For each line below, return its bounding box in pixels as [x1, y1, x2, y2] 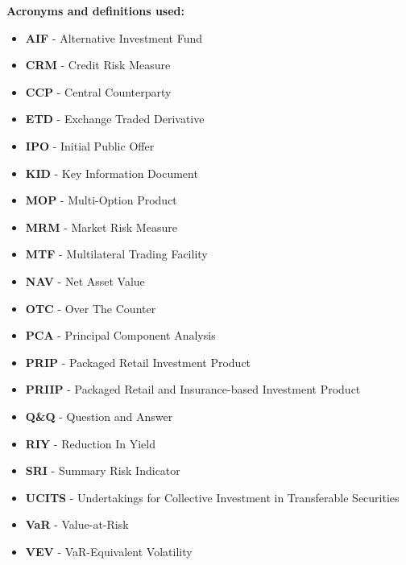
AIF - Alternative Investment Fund [25, 29, 203, 46]
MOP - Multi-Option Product [25, 192, 177, 208]
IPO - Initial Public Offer [25, 137, 155, 154]
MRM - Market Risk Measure [25, 218, 177, 235]
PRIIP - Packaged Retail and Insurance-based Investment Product [25, 381, 361, 398]
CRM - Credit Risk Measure [25, 56, 171, 73]
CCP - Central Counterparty [25, 83, 172, 100]
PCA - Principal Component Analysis [25, 327, 216, 344]
